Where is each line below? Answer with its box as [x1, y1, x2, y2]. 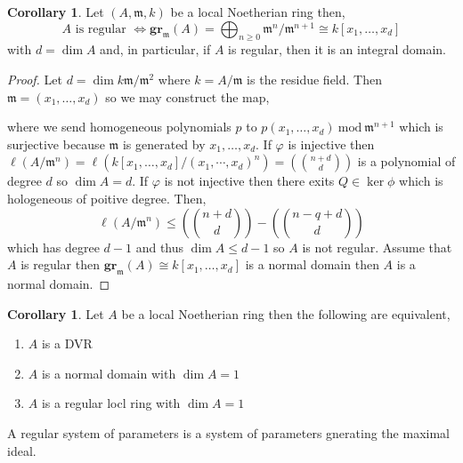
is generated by [122, 134, 206, 153]
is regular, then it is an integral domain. [228, 40, 447, 59]
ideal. [7, 441, 37, 459]
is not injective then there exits [164, 172, 335, 190]
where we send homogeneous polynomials [7, 117, 231, 136]
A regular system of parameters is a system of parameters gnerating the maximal [7, 423, 450, 442]
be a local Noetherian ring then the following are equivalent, [121, 304, 451, 323]
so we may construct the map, [105, 87, 270, 106]
